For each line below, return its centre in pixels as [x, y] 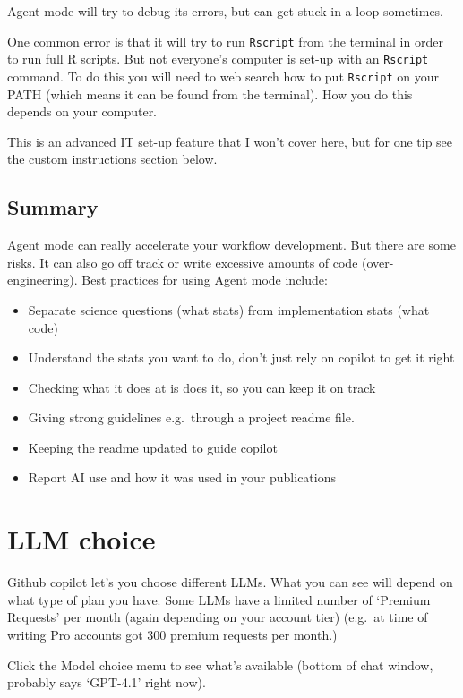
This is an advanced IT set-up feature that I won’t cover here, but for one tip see [230, 141]
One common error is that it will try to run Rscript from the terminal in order [225, 41]
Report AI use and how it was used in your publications [182, 477]
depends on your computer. [82, 111]
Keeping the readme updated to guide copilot [153, 447]
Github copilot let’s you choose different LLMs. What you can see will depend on [230, 582]
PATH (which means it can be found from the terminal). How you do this [210, 94]
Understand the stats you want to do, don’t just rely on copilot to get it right [241, 358]
